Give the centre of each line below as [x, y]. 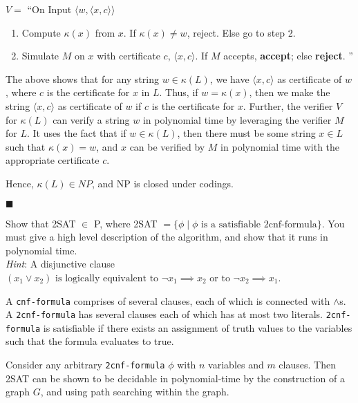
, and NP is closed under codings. [162, 183]
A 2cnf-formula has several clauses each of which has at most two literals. [164, 314]
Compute [41, 32]
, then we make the [290, 92]
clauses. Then [307, 365]
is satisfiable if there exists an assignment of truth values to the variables [198, 327]
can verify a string [91, 119]
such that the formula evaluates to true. [90, 341]
